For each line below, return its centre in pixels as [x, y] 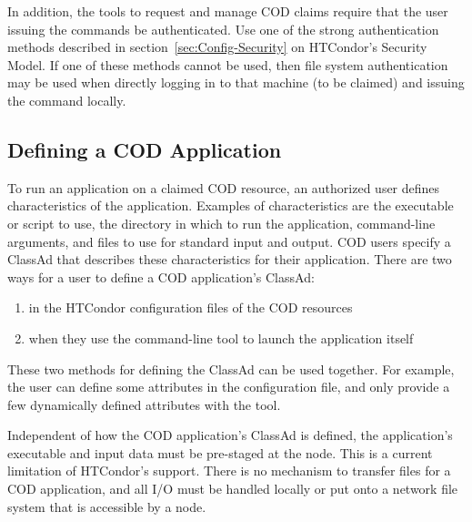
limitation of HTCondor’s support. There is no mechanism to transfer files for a [229, 471]
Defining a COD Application [145, 149]
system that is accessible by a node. [107, 506]
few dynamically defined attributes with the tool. [144, 404]
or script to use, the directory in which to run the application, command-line [221, 223]
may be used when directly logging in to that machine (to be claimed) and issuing [236, 82]
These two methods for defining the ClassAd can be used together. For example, [231, 368]
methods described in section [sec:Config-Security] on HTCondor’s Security [217, 47]
